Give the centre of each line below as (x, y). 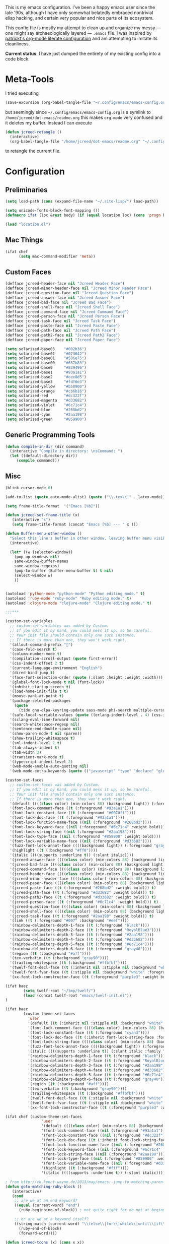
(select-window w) (33, 576)
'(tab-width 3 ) (26, 752)
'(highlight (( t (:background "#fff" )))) (85, 1168)
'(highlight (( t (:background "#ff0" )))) (54, 850)
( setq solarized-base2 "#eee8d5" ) (46, 377)
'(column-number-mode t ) (36, 654)
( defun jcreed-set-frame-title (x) (43, 515)
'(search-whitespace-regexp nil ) (45, 724)
